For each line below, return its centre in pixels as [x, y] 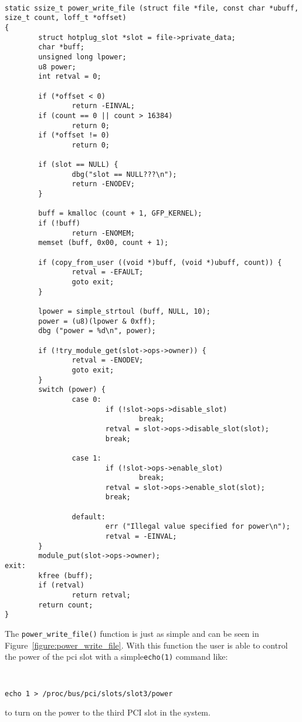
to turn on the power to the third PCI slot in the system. [108, 712]
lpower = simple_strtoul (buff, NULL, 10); [124, 311]
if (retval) [62, 585]
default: [89, 517]
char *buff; [62, 47]
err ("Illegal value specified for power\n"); [198, 527]
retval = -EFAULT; [108, 272]
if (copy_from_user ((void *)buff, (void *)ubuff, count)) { [160, 262]
